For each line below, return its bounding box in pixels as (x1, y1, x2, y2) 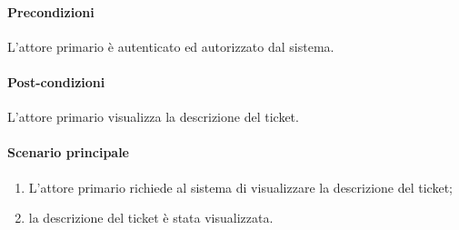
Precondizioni (7, 2, 95, 21)
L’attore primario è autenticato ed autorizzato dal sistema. (7, 36, 334, 55)
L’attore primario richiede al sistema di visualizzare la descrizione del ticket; (28, 177, 453, 196)
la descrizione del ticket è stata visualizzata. (28, 208, 274, 227)
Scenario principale (7, 143, 129, 162)
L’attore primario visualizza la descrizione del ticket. (7, 107, 299, 126)
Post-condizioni (7, 72, 105, 91)
